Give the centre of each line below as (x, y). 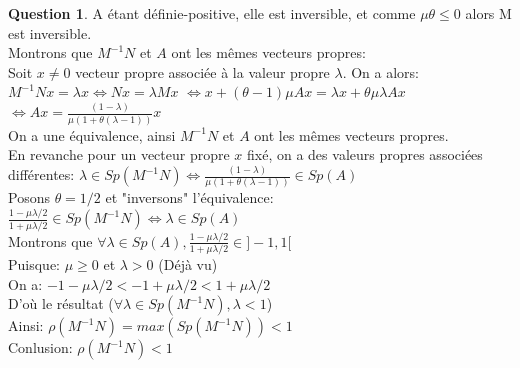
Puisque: (34, 264)
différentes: (41, 174)
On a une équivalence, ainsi (92, 134)
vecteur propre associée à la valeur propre (202, 71)
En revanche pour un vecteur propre (119, 154)
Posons (29, 197)
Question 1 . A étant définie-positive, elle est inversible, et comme (212, 13)
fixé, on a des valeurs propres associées (365, 154)
